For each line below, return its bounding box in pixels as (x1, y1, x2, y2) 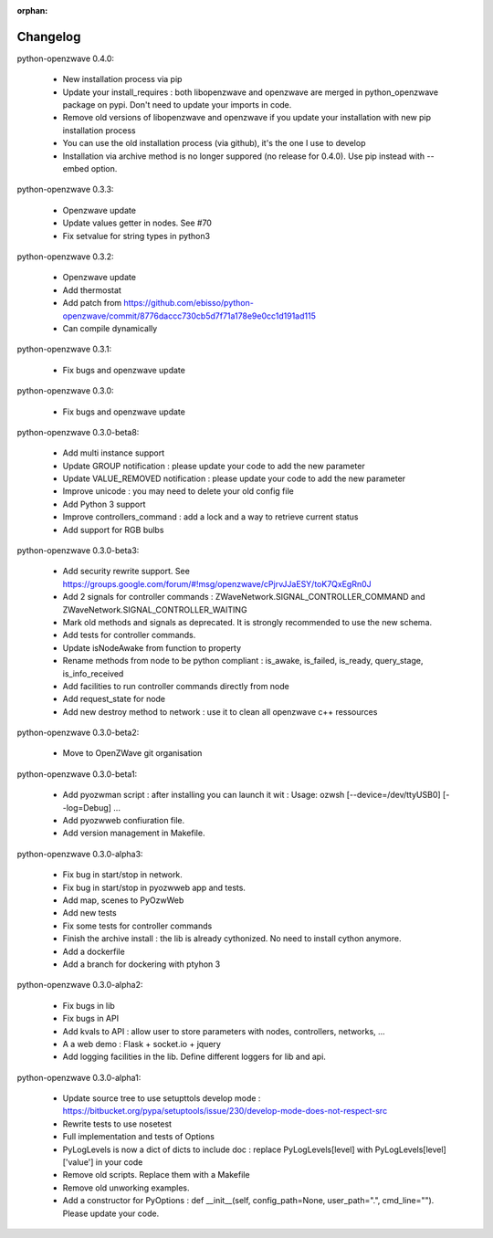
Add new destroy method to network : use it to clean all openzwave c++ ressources (62, 706, 378, 717)
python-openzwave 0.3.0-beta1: (16, 768, 138, 780)
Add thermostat (62, 284, 122, 296)
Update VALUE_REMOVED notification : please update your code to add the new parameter (62, 473, 406, 484)
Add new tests (62, 908, 118, 918)
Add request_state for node (62, 694, 166, 705)
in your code (95, 1157, 143, 1168)
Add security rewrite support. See (62, 566, 191, 577)
